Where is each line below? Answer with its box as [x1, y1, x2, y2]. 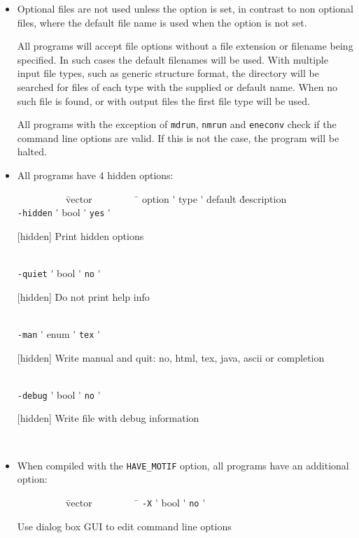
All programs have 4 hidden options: [17, 168, 174, 182]
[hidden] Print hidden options [17, 228, 144, 243]
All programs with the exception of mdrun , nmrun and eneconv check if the [17, 117, 337, 132]
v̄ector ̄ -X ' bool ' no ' [65, 495, 206, 509]
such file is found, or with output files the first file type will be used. [17, 93, 310, 108]
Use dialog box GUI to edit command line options [17, 518, 232, 533]
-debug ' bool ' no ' [17, 387, 101, 402]
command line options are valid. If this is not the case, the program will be [17, 130, 339, 145]
